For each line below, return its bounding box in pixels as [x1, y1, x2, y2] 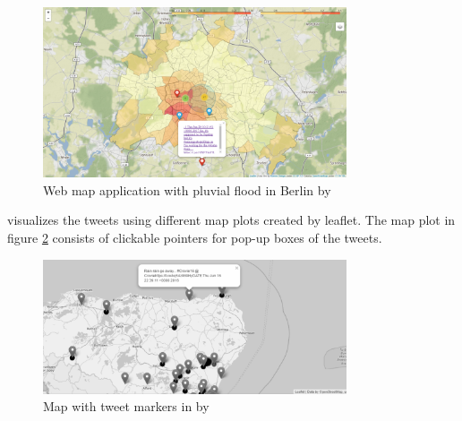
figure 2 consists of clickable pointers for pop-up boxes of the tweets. [7, 228, 382, 246]
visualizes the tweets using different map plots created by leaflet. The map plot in [7, 210, 456, 229]
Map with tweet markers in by [43, 397, 210, 416]
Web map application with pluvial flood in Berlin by [43, 180, 331, 199]
